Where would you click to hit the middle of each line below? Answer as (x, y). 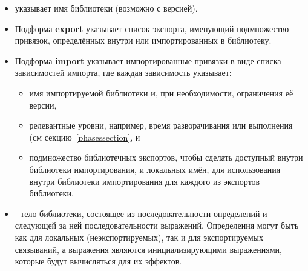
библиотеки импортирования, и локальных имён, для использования (155, 169)
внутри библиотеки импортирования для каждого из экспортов (145, 181)
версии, (43, 105)
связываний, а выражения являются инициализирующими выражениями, (149, 249)
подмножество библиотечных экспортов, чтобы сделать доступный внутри (166, 157)
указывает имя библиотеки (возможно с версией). (106, 8)
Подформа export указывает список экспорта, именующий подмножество (152, 28)
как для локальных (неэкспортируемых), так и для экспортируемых (139, 237)
